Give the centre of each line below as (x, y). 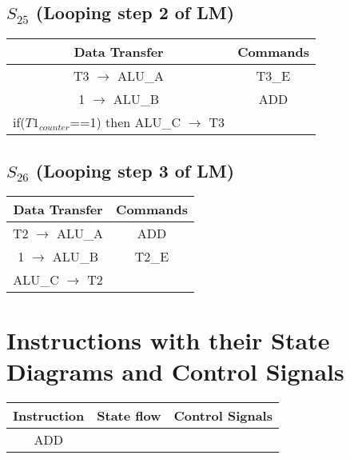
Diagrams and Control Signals (175, 371)
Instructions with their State (168, 339)
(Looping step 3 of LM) (135, 170)
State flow (129, 415)
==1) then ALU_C (125, 122)
